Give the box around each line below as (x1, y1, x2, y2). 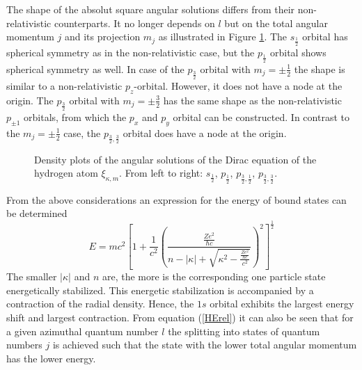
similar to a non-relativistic (6, 78, 123, 92)
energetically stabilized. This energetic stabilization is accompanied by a (6, 282, 314, 297)
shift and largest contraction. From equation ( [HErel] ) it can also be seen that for (6, 310, 354, 324)
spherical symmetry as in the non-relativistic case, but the (6, 45, 255, 59)
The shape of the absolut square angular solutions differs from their (6, 2, 295, 16)
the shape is (294, 61, 345, 76)
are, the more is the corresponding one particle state (102, 269, 326, 284)
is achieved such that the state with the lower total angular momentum (52, 337, 357, 352)
